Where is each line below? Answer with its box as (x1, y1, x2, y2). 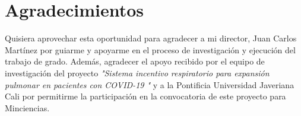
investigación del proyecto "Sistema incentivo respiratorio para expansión (5, 66, 270, 79)
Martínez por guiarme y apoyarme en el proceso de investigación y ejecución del (5, 43, 296, 56)
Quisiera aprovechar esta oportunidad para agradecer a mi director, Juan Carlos (5, 32, 297, 44)
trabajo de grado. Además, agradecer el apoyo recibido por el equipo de (5, 55, 265, 67)
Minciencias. (5, 101, 50, 114)
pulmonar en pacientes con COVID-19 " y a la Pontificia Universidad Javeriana (5, 78, 294, 91)
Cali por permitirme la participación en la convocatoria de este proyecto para (5, 90, 286, 102)
